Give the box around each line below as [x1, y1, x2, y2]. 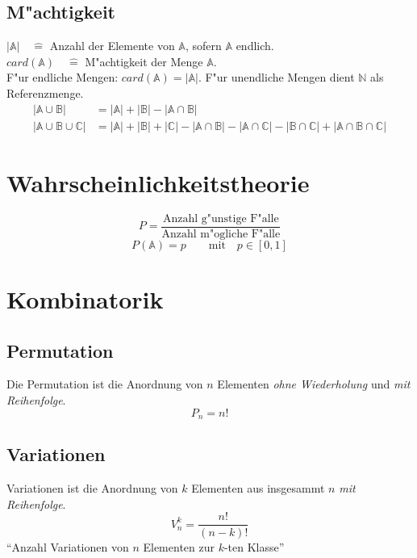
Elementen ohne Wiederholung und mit [217, 375, 411, 392]
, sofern [185, 37, 222, 54]
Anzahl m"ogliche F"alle [161, 228, 281, 240]
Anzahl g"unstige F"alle [162, 212, 279, 224]
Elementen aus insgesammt [191, 480, 325, 497]
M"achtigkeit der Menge [85, 52, 203, 69]
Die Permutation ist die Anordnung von [6, 375, 203, 392]
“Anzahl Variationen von [6, 538, 129, 555]
